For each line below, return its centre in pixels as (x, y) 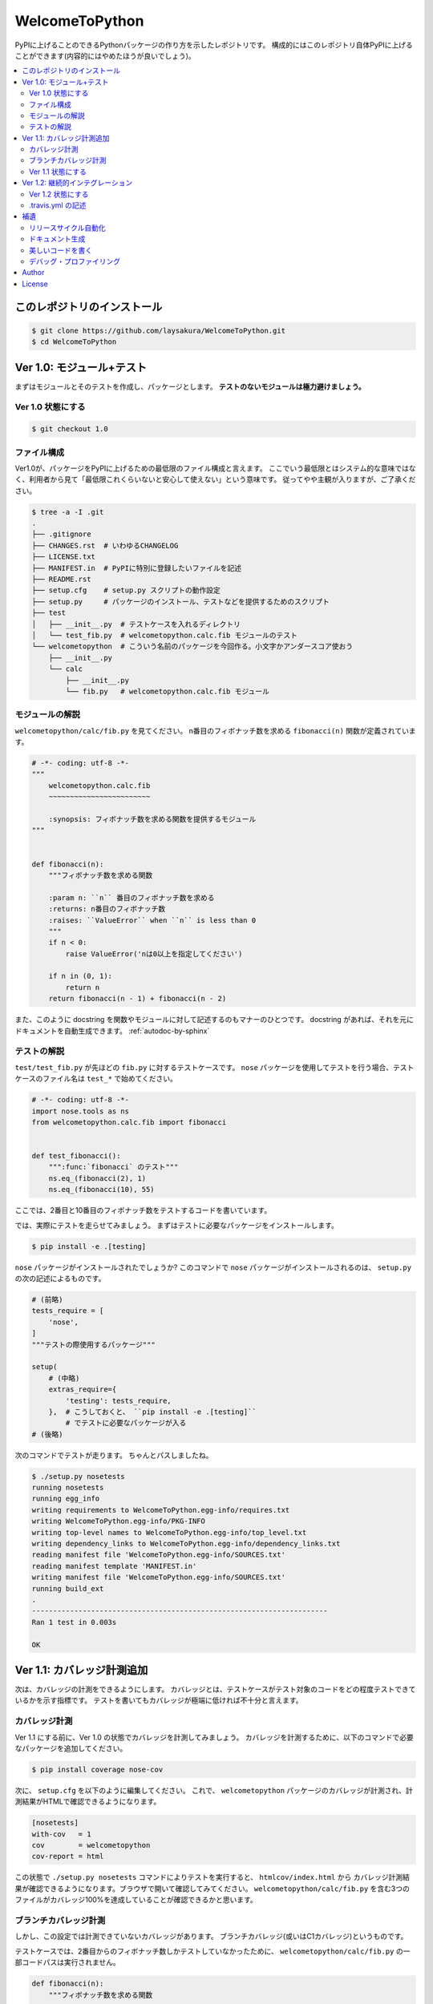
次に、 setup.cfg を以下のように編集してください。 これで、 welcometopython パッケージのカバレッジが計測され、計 (214, 1790)
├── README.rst (61, 580)
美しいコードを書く (61, 250)
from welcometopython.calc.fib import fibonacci (129, 1122)
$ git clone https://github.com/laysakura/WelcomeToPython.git (159, 330)
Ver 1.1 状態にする (58, 172)
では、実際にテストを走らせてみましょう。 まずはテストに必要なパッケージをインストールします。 (176, 1225)
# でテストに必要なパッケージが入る (126, 1423)
